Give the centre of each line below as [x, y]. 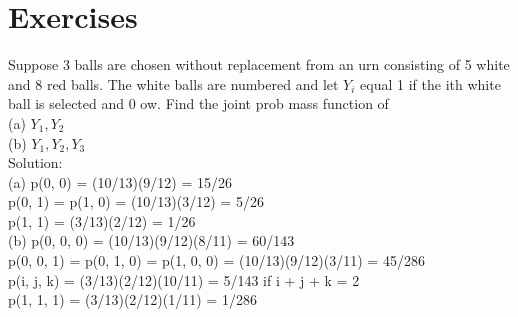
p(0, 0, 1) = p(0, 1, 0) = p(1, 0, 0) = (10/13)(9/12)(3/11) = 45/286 [216, 260]
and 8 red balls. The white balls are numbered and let [173, 83]
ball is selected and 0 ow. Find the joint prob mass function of [198, 103]
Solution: [35, 162]
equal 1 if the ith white [430, 83]
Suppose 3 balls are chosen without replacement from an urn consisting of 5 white [259, 64]
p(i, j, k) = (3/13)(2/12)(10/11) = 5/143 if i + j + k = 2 [184, 279]
